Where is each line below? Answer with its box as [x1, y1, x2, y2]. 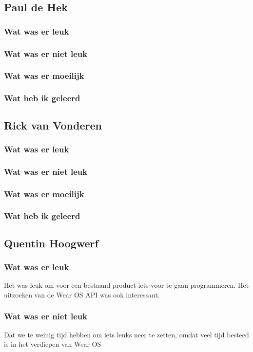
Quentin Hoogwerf [4, 235, 98, 250]
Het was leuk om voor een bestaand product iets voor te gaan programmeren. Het [4, 280, 249, 290]
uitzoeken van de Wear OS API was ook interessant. [4, 289, 160, 299]
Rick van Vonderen [4, 117, 102, 132]
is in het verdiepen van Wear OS [4, 339, 101, 349]
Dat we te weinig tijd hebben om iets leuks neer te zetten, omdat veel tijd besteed [4, 329, 249, 339]
